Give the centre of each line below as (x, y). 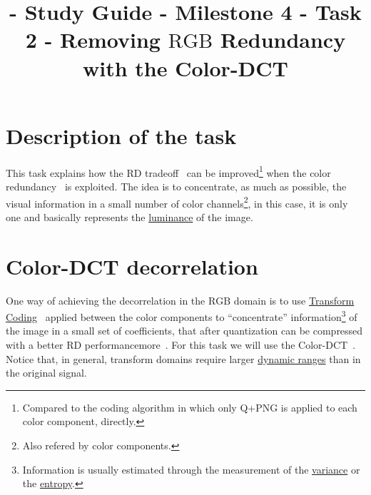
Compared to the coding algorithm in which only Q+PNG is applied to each (190, 407)
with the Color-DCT (185, 67)
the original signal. (46, 373)
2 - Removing (93, 40)
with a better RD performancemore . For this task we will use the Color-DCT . (181, 344)
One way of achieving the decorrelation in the (106, 300)
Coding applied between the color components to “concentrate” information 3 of (182, 316)
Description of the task (121, 135)
